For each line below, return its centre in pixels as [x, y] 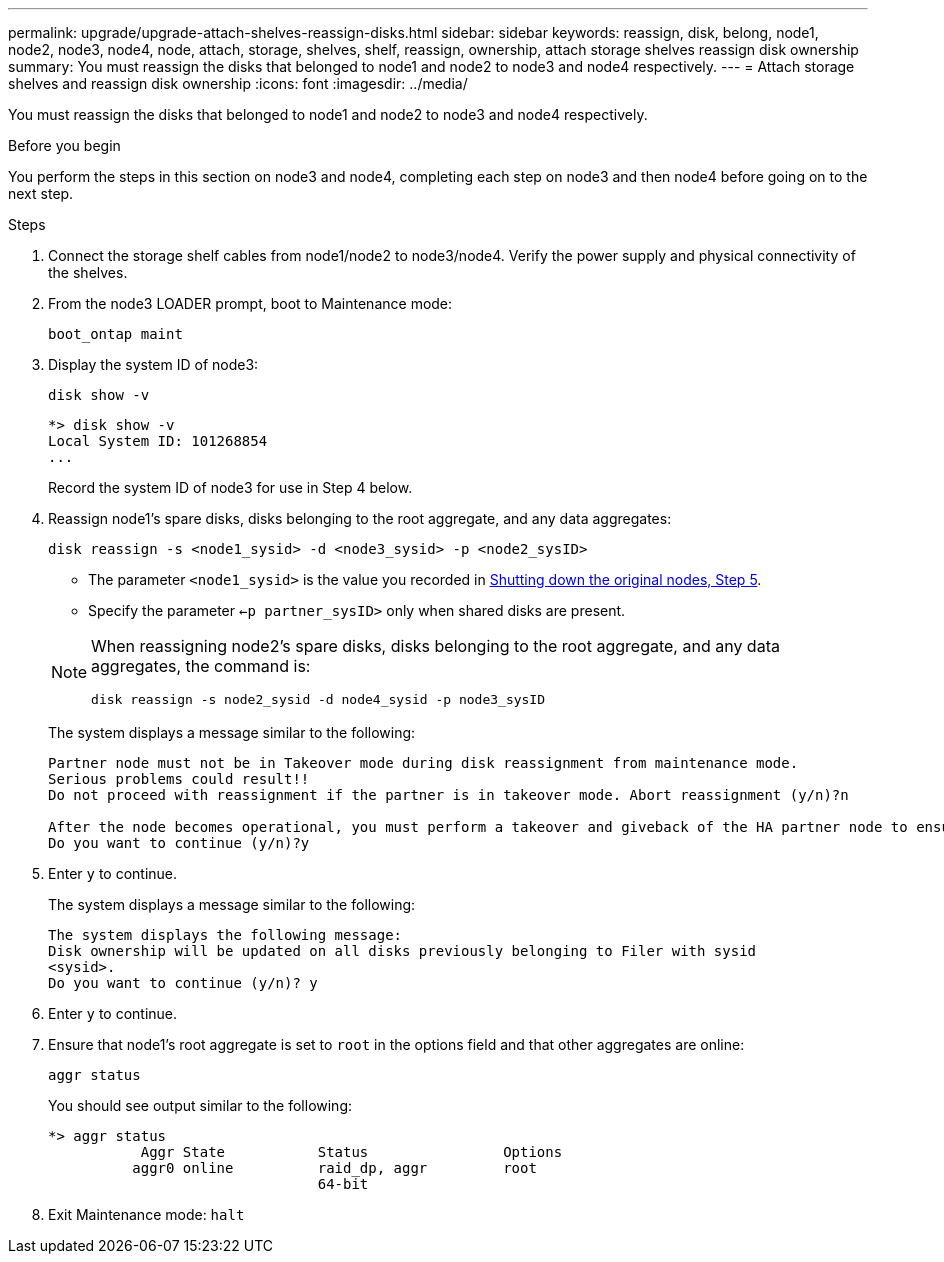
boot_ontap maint [115, 334]
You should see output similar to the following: [200, 1105]
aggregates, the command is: [201, 666]
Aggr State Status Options [351, 1152]
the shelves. [88, 272]
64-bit [343, 1184]
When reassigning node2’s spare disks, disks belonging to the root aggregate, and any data [435, 646]
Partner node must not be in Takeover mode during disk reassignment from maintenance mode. [423, 763]
